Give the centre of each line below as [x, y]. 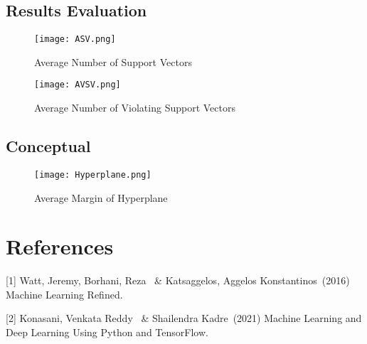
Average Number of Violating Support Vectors [135, 108]
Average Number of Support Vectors [113, 61]
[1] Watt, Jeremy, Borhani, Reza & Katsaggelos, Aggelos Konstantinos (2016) [178, 280]
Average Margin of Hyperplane [101, 197]
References [60, 246]
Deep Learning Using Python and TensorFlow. [107, 332]
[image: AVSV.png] [78, 85]
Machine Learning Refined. [64, 294]
